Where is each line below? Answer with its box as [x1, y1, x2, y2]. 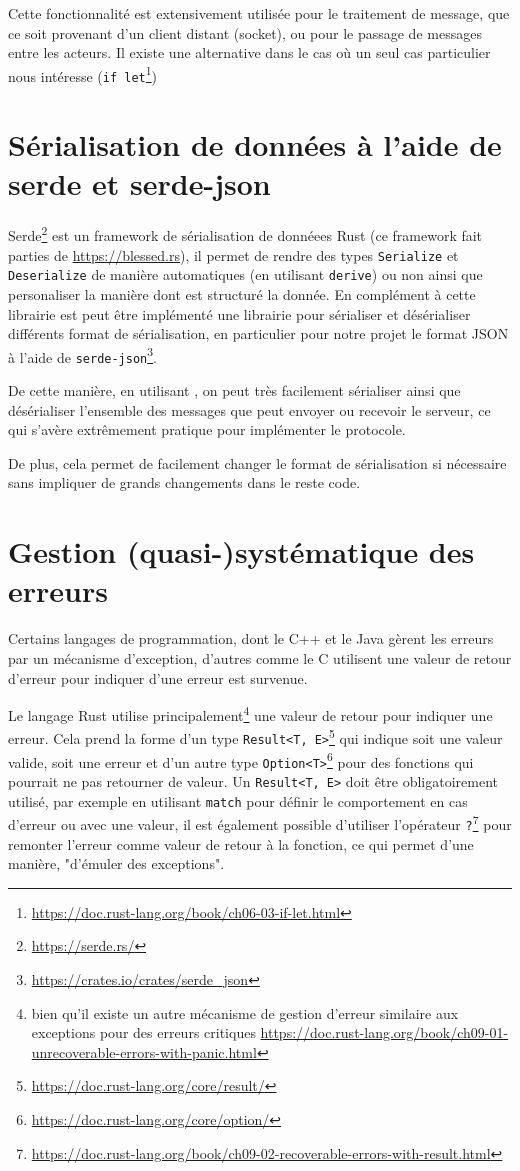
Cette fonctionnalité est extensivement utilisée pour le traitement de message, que [8, 3, 510, 23]
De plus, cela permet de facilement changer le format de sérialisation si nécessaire [8, 452, 507, 473]
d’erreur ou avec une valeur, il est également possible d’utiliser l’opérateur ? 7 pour [8, 811, 512, 834]
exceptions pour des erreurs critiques [31, 1022, 256, 1043]
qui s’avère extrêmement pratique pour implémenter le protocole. [8, 419, 406, 440]
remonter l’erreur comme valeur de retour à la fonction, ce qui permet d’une [8, 833, 474, 854]
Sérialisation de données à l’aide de [8, 124, 502, 165]
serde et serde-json [8, 163, 271, 204]
